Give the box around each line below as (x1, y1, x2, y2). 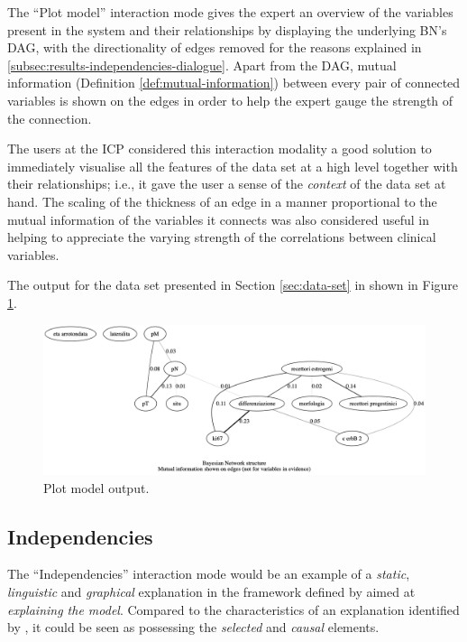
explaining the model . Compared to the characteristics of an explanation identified (7, 600, 460, 619)
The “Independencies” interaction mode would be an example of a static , (7, 564, 410, 583)
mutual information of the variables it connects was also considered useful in (7, 209, 430, 228)
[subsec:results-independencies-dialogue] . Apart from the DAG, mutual (7, 55, 397, 74)
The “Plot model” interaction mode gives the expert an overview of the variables (7, 3, 453, 21)
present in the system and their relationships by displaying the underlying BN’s (7, 20, 447, 39)
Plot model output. (43, 478, 150, 497)
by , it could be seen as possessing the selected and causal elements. (7, 618, 380, 637)
